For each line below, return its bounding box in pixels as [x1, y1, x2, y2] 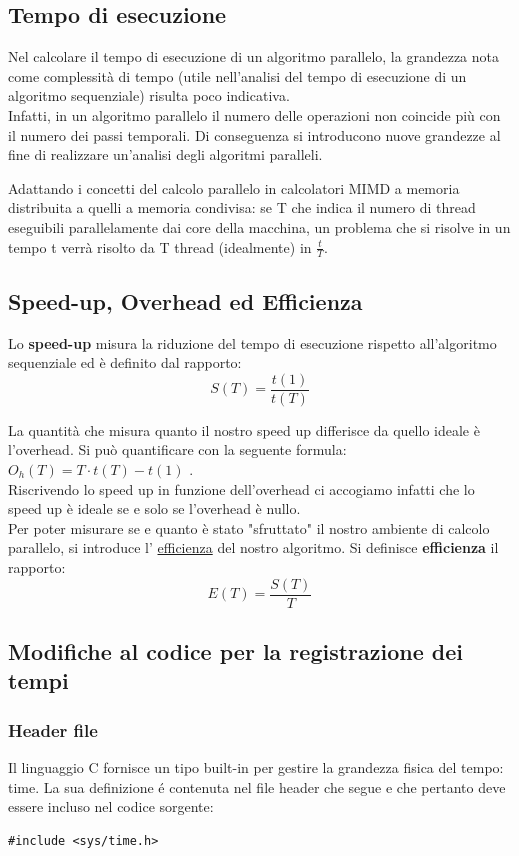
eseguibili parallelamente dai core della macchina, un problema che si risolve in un [8, 216, 511, 237]
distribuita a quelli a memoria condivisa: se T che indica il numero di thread [8, 197, 476, 218]
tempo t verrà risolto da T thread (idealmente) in [8, 236, 312, 257]
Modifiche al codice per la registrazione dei [8, 636, 463, 667]
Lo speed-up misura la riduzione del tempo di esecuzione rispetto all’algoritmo [8, 332, 497, 353]
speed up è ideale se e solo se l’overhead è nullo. [8, 498, 301, 519]
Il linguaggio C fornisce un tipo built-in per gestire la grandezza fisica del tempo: [8, 757, 504, 778]
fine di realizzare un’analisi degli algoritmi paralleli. [8, 144, 323, 165]
